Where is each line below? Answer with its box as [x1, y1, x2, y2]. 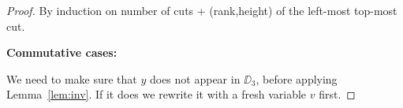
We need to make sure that [6, 70, 137, 87]
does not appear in [149, 70, 241, 87]
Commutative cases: [6, 44, 118, 61]
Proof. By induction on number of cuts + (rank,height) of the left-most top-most [6, 2, 397, 18]
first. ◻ [319, 86, 356, 102]
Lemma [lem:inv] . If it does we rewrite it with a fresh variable [6, 86, 307, 102]
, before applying [256, 70, 338, 87]
